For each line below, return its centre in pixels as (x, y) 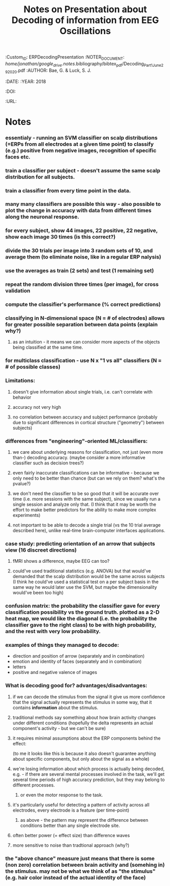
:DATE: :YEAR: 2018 (26, 81)
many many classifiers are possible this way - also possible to (83, 204)
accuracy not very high (37, 407)
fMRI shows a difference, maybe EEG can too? (61, 561)
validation (18, 291)
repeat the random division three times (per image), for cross (82, 284)
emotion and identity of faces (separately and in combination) (77, 662)
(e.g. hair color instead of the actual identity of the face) (76, 877)
